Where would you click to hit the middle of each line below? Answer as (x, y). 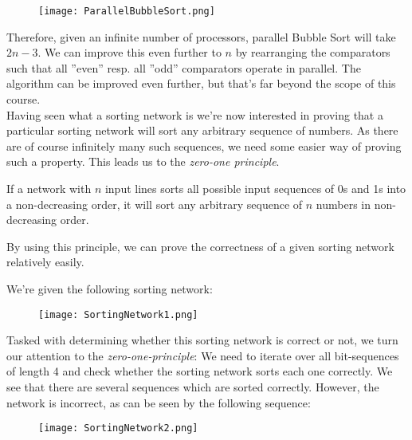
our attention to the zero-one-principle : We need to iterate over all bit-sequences (203, 355)
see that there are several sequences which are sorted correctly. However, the (193, 387)
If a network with (49, 188)
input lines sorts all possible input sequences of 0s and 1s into (255, 188)
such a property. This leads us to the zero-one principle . (143, 161)
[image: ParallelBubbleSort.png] (127, 11)
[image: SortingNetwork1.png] (118, 314)
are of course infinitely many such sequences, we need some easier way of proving (204, 145)
